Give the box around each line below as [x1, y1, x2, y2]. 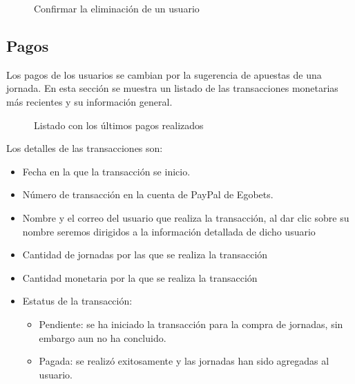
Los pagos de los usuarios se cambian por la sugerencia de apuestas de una [6, 67, 322, 81]
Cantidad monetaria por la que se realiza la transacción [22, 270, 258, 285]
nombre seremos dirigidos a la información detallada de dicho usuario [22, 224, 316, 238]
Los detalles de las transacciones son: [6, 141, 163, 155]
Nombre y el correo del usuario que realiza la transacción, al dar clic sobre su [22, 210, 349, 224]
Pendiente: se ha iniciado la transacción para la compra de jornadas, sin [39, 316, 343, 331]
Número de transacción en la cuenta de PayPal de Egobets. [22, 187, 274, 202]
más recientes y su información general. [6, 94, 173, 108]
